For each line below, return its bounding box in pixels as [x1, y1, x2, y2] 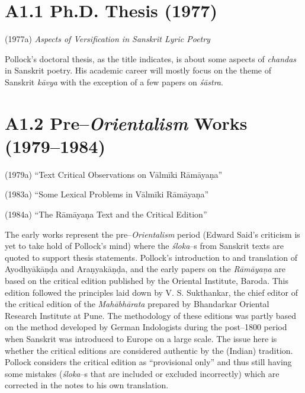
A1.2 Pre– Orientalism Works [5, 110, 248, 135]
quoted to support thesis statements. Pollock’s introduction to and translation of [5, 251, 298, 263]
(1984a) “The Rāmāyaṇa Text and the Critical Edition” [5, 208, 207, 220]
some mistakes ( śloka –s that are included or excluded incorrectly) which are [5, 367, 280, 379]
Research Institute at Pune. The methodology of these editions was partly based [5, 309, 297, 321]
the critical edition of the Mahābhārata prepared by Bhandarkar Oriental [5, 298, 269, 310]
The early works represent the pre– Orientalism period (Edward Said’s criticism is [5, 228, 300, 240]
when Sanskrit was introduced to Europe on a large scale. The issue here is [5, 332, 277, 344]
